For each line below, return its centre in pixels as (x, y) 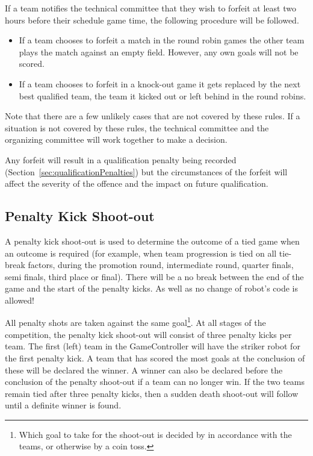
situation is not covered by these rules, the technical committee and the (137, 127)
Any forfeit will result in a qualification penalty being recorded (121, 159)
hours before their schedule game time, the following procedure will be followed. (152, 20)
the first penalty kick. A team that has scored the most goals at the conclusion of (155, 358)
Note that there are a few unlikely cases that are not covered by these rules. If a (153, 116)
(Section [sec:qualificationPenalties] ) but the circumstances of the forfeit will (146, 171)
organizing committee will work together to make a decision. (116, 139)
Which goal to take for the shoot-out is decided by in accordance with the (155, 434)
